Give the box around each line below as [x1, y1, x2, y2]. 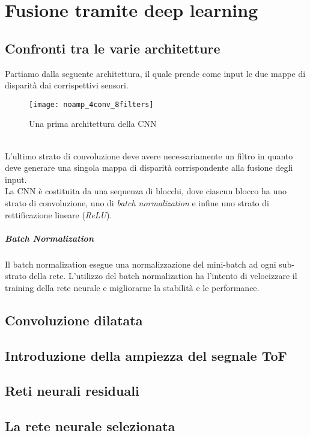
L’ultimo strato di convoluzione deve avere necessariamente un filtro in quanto [5, 149, 293, 162]
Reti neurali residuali [5, 381, 139, 400]
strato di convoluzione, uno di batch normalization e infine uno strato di [5, 196, 269, 209]
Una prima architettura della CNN [29, 117, 157, 130]
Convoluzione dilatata [5, 310, 143, 329]
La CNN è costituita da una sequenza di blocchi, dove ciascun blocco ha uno [5, 185, 287, 197]
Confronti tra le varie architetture [5, 38, 220, 57]
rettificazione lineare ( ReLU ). [5, 208, 112, 221]
